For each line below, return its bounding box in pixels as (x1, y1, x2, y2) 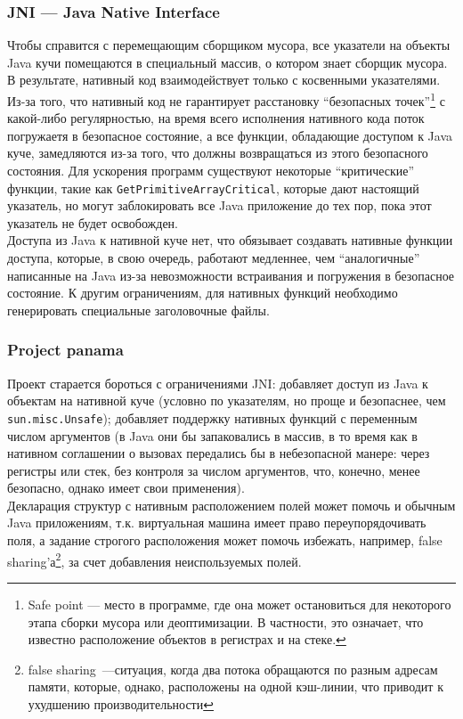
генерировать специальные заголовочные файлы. (7, 300, 270, 319)
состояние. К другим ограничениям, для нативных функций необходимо (7, 283, 398, 302)
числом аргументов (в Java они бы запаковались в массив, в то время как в (7, 426, 418, 445)
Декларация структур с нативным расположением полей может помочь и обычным (7, 495, 456, 514)
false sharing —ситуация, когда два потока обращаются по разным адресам (28, 659, 438, 678)
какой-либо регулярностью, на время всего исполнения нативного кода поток (7, 109, 425, 127)
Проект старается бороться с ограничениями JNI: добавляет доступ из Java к (7, 373, 428, 392)
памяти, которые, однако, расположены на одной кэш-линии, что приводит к (28, 677, 443, 696)
